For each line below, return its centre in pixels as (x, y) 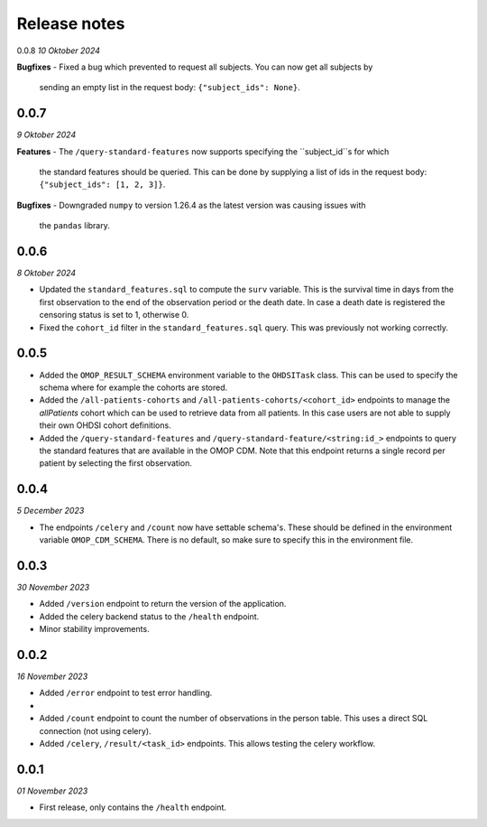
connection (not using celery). (96, 730)
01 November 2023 (52, 791)
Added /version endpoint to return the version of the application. (163, 604)
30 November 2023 (53, 587)
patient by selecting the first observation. (116, 463)
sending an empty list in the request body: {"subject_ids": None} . (170, 88)
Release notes (71, 23)
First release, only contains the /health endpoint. (133, 807)
